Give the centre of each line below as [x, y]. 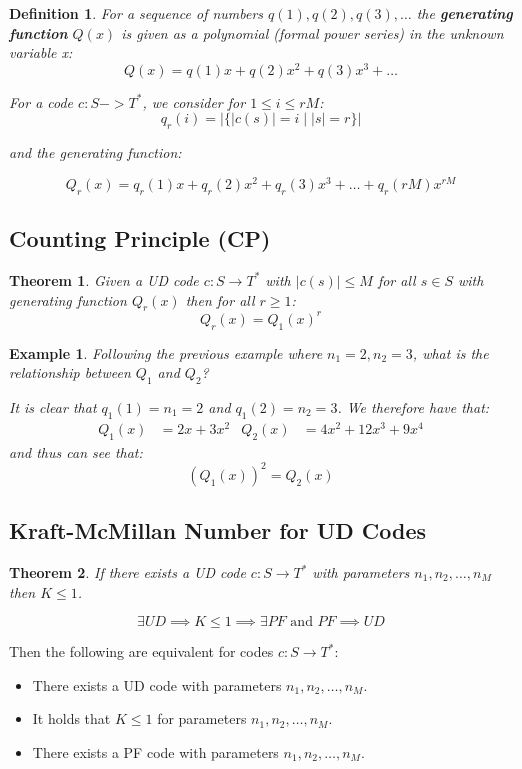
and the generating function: [95, 152]
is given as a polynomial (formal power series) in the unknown [312, 32]
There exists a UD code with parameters [157, 684]
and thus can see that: [76, 451]
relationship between [70, 372]
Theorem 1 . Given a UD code [104, 279]
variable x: [41, 52]
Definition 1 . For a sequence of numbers [136, 13]
